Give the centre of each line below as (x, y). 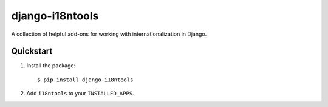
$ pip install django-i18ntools (85, 80)
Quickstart (32, 51)
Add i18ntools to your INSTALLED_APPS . (80, 94)
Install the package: (51, 66)
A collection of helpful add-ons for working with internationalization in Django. (109, 34)
